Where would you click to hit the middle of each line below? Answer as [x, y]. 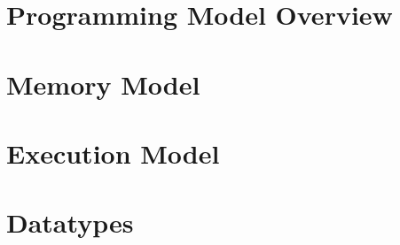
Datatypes [70, 222]
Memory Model [103, 84]
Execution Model [113, 153]
